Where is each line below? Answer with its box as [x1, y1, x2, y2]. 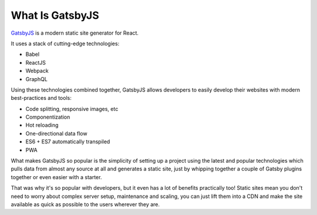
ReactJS [25, 59, 46, 66]
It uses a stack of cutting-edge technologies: [11, 40, 120, 47]
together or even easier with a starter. [11, 173, 102, 180]
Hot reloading [25, 122, 59, 129]
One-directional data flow [25, 130, 87, 137]
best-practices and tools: [11, 95, 72, 102]
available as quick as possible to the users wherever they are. [11, 200, 160, 208]
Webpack [25, 68, 49, 75]
